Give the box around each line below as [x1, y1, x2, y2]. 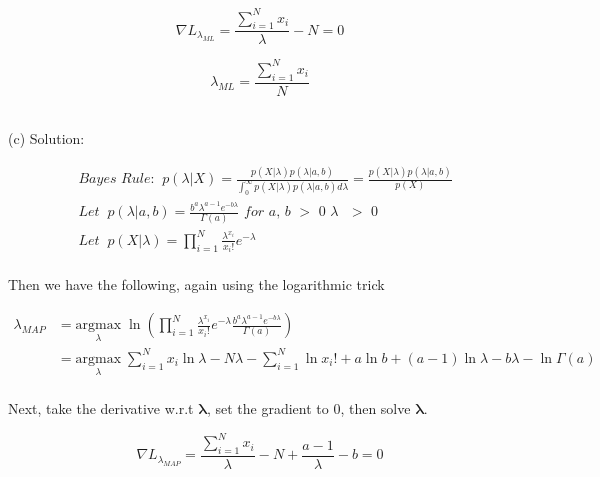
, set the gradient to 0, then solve [206, 398, 411, 419]
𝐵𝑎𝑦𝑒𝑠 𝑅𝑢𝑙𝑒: [78, 172, 155, 187]
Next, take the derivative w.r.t [8, 398, 194, 419]
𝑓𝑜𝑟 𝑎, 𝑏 [244, 205, 291, 220]
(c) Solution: [8, 128, 85, 149]
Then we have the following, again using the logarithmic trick [8, 274, 385, 295]
